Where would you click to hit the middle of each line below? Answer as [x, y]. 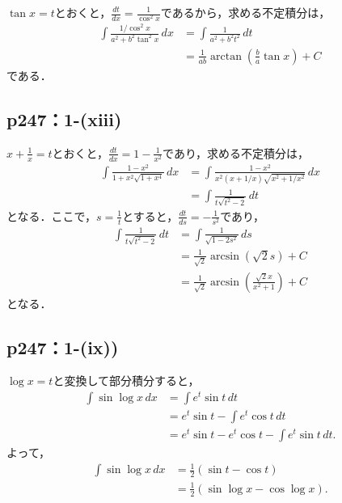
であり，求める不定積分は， [236, 152]
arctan [226, 56]
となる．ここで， [52, 216]
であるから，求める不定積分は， [245, 12]
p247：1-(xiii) [64, 118]
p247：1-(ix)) [63, 347]
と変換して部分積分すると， [126, 380]
